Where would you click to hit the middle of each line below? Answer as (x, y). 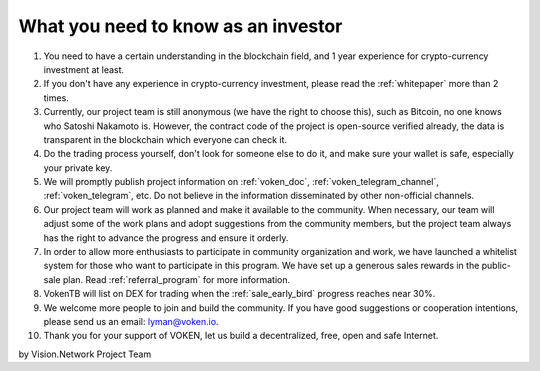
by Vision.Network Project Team (85, 354)
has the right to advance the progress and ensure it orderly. (166, 237)
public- (496, 266)
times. (56, 97)
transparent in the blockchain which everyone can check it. (165, 139)
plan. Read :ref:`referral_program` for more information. (176, 279)
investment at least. (84, 69)
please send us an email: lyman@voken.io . (131, 321)
